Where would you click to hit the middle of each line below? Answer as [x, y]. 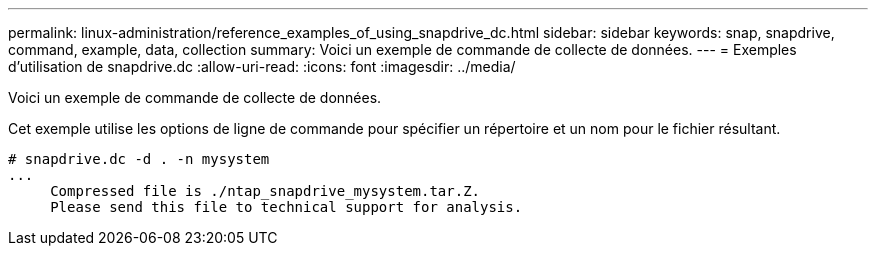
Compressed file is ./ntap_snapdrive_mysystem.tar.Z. [265, 191]
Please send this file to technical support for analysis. [286, 207]
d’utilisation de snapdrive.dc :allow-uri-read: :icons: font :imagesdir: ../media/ [262, 66]
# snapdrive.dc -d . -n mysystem [139, 159]
